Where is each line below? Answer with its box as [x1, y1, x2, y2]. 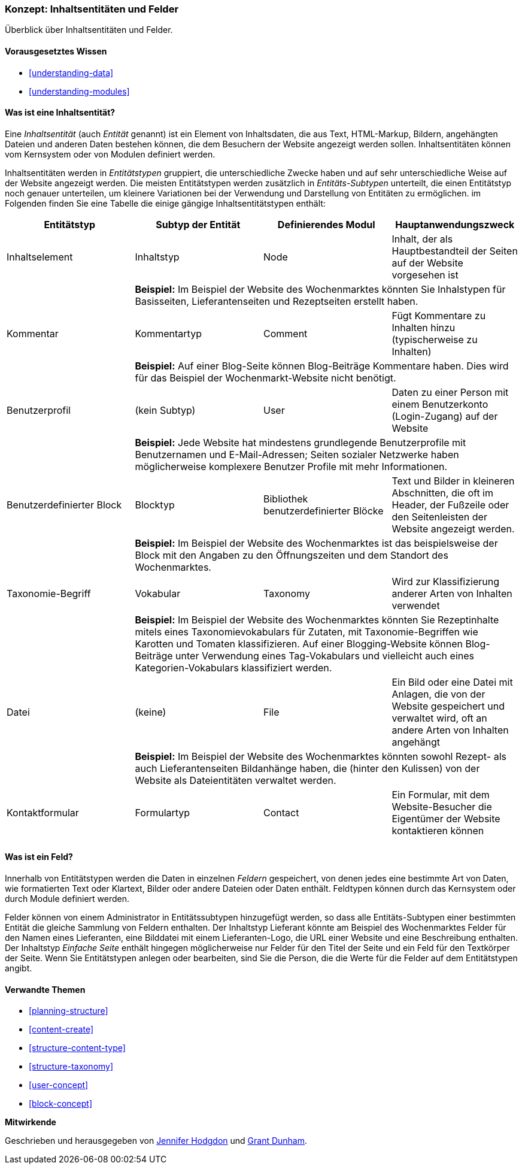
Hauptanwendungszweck [395, 218, 515, 231]
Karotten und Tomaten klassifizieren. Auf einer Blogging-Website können [135, 637, 463, 650]
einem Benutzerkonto [391, 398, 488, 410]
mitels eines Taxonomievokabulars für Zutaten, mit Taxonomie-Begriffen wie [135, 625, 478, 638]
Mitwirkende [5, 1117, 56, 1128]
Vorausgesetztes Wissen [5, 46, 107, 56]
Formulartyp [135, 806, 190, 819]
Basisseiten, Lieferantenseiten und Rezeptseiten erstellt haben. [135, 295, 418, 307]
